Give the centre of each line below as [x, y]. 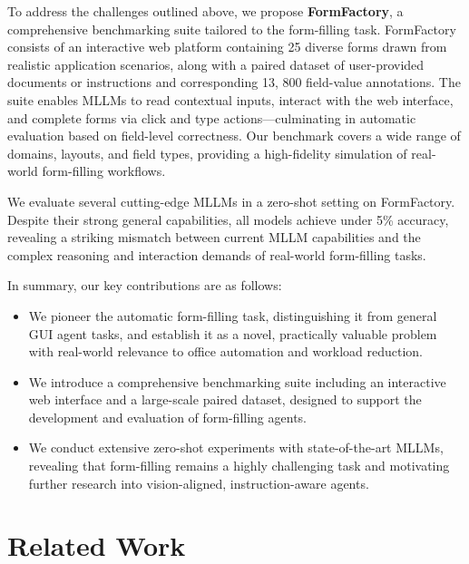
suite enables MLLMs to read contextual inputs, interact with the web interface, [230, 99]
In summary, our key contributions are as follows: [145, 285]
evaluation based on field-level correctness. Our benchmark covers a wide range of [234, 136]
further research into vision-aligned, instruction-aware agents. [199, 483]
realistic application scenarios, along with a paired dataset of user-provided [216, 64]
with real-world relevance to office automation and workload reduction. [225, 351]
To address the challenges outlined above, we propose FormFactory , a [205, 11]
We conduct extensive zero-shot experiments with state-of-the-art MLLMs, [236, 447]
